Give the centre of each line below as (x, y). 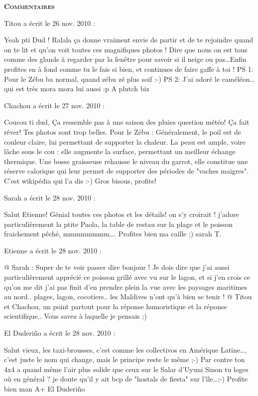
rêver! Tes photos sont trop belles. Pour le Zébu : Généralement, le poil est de (123, 131)
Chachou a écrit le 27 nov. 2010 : (54, 105)
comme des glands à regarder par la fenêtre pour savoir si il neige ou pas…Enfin (125, 59)
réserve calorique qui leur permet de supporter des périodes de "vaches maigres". (127, 171)
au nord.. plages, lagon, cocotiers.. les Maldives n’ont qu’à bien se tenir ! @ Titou (128, 297)
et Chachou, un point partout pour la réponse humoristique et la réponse (116, 306)
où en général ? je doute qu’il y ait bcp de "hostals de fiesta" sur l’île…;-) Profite (126, 379)
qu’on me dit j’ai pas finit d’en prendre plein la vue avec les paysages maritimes (126, 287)
